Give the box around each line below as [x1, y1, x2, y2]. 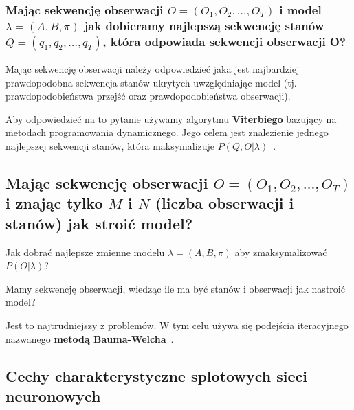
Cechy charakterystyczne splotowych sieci [5, 365, 307, 386]
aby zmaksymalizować [234, 244, 327, 259]
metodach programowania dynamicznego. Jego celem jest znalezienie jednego [5, 125, 329, 139]
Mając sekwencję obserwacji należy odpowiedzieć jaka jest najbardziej [5, 62, 300, 76]
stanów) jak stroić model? [5, 212, 193, 234]
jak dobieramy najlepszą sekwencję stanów [84, 16, 324, 34]
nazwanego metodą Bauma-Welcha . [5, 331, 174, 345]
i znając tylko [5, 192, 103, 214]
